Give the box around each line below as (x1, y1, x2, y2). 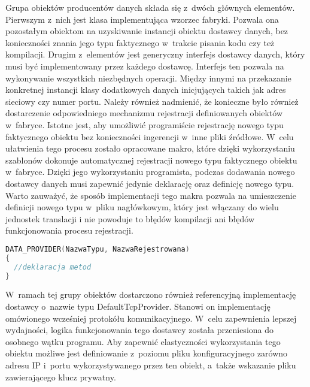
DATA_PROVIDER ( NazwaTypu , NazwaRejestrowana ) (5, 244, 190, 253)
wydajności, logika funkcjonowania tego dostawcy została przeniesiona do (5, 323, 273, 336)
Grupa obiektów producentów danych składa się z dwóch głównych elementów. (5, 1, 295, 13)
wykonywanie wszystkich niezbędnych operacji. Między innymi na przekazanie (5, 71, 291, 84)
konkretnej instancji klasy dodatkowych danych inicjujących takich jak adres (5, 83, 286, 96)
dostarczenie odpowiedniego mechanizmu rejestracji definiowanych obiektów (5, 107, 283, 119)
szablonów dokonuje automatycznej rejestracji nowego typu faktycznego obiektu (5, 153, 297, 166)
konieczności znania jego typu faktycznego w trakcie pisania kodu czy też (5, 36, 275, 49)
